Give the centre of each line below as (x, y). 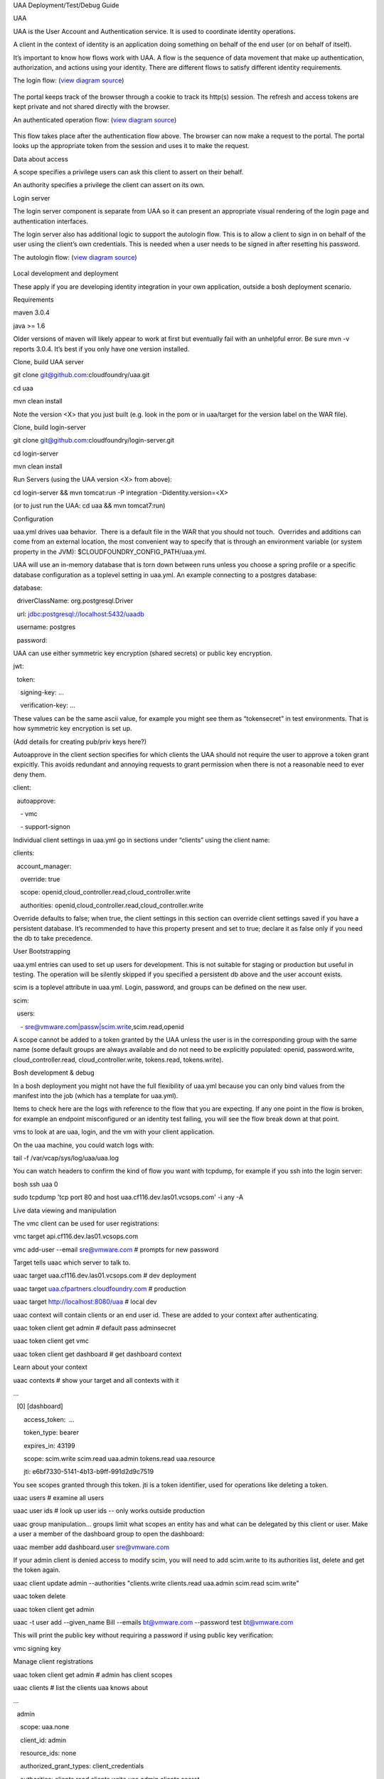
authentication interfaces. (51, 221)
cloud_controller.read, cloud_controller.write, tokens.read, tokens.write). (118, 1060)
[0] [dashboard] (40, 1406)
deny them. (30, 774)
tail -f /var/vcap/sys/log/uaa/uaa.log (66, 1158)
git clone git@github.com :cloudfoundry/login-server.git (94, 440)
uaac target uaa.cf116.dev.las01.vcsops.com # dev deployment (105, 1276)
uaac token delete (39, 1596)
